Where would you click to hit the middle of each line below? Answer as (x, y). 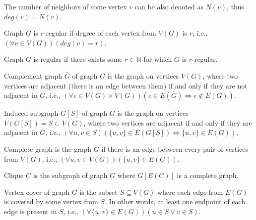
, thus (235, 6)
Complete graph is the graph (48, 149)
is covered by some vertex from (51, 201)
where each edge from (190, 192)
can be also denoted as (169, 6)
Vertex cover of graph (37, 192)
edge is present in (31, 211)
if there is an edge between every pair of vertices (175, 149)
